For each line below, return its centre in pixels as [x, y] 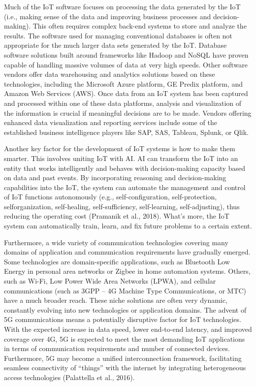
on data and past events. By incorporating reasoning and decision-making [115, 177]
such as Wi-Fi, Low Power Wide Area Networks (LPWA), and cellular [110, 281]
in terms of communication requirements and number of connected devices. [117, 348]
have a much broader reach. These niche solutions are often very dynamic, [116, 300]
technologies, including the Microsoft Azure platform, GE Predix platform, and [124, 83]
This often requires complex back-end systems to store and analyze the [140, 26]
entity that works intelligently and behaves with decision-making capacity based [125, 168]
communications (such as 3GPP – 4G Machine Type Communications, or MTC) [125, 290]
